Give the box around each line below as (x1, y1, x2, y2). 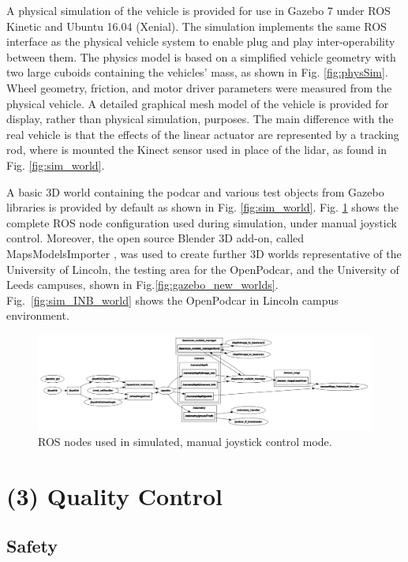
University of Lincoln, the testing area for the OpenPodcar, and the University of (6, 260, 399, 277)
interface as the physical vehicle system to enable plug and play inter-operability (6, 33, 395, 50)
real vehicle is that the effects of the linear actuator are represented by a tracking (6, 126, 399, 142)
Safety (6, 534, 58, 558)
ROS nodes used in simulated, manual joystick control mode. (38, 433, 332, 449)
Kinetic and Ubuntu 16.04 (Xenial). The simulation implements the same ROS (6, 17, 387, 34)
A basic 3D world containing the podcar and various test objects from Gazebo (6, 183, 384, 200)
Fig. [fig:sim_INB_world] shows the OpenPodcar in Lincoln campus (6, 291, 339, 308)
